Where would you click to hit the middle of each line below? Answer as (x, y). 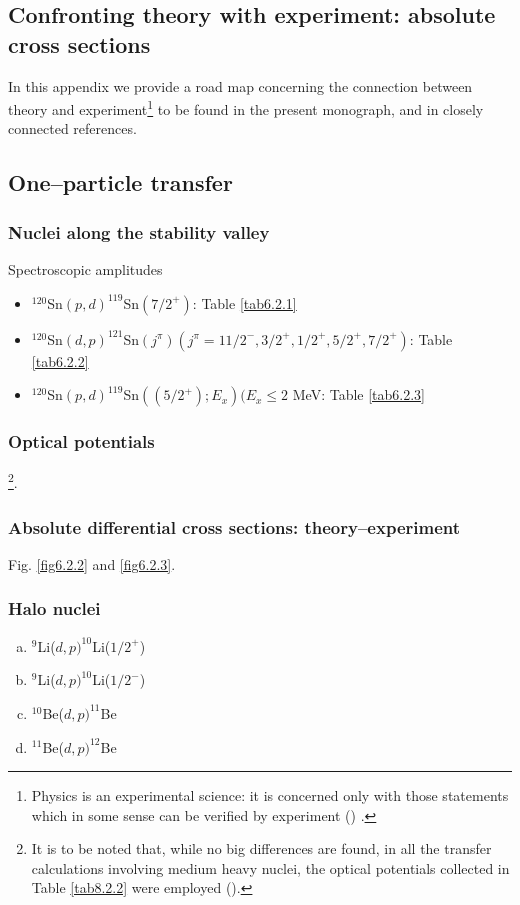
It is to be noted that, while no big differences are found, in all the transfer (261, 848)
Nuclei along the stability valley (139, 231)
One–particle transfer (120, 182)
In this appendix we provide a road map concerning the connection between (240, 85)
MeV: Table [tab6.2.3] (359, 394)
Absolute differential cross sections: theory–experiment (234, 526)
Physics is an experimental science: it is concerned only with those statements (270, 795)
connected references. (72, 128)
